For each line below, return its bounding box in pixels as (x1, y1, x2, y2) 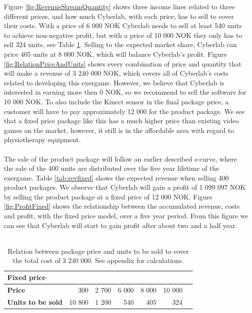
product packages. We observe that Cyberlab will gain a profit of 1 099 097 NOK (4, 182, 246, 192)
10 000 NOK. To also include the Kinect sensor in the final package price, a (4, 96, 229, 106)
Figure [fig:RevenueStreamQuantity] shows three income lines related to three (4, 1, 235, 11)
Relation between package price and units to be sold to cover (7, 246, 189, 256)
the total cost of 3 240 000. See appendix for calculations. (13, 255, 184, 265)
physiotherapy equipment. (4, 134, 81, 145)
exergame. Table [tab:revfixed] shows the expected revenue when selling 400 (4, 172, 229, 182)
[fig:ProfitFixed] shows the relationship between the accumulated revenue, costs (4, 201, 240, 211)
